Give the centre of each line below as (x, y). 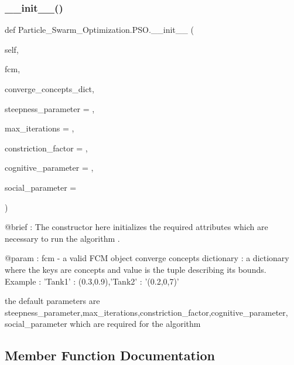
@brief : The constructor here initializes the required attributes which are (136, 227)
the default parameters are (52, 301)
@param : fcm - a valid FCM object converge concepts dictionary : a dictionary (147, 258)
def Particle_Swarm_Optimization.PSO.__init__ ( (99, 30)
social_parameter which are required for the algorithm (103, 324)
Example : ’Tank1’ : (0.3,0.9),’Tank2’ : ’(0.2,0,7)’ (92, 281)
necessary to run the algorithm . (62, 238)
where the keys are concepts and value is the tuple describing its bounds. (136, 269)
